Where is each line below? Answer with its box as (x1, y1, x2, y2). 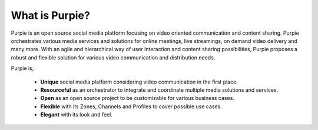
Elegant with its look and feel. (40, 111, 113, 118)
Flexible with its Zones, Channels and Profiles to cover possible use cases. (40, 103, 222, 110)
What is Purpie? (11, 9, 91, 22)
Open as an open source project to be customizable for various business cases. (40, 95, 235, 102)
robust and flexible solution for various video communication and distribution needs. (11, 54, 216, 61)
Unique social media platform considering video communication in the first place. (40, 78, 238, 85)
